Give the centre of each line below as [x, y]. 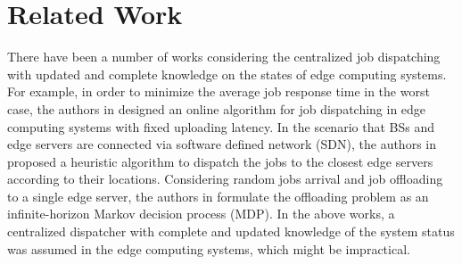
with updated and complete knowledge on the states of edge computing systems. [227, 74]
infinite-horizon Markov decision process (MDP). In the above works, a [201, 214]
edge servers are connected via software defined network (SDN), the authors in [222, 144]
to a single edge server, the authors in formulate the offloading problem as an [218, 196]
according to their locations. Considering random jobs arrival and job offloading [225, 179]
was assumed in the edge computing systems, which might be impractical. [209, 248]
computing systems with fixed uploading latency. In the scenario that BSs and [221, 126]
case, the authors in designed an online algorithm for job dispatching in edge [217, 108]
